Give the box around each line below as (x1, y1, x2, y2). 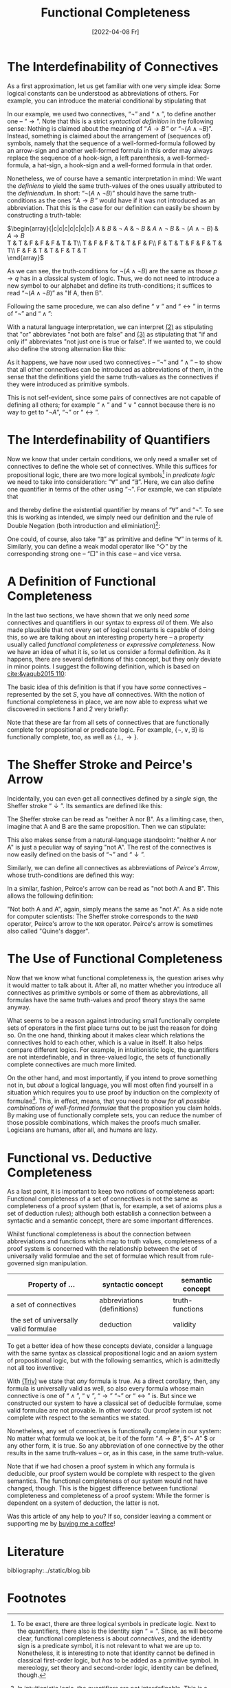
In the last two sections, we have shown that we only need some (7, 611, 190, 619)
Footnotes (7, 1590, 67, 1606)
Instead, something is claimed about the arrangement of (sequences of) (7, 131, 211, 140)
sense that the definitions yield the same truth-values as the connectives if (7, 372, 219, 381)
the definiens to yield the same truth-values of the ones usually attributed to (7, 181, 223, 190)
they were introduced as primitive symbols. (7, 380, 129, 388)
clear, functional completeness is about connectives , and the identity (16, 1634, 212, 1643)
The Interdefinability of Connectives (7, 59, 219, 74)
